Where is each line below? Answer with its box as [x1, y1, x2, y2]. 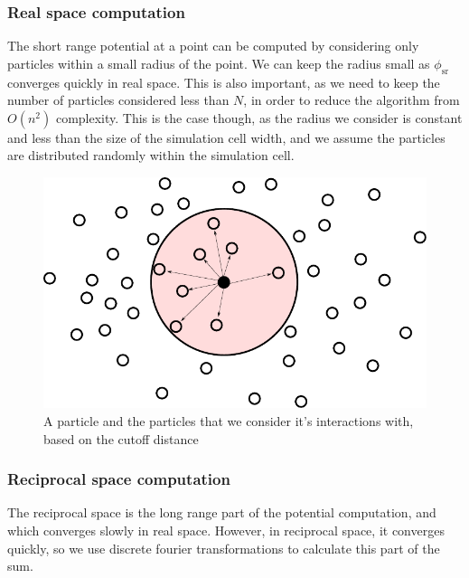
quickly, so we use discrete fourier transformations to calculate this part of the [7, 538, 440, 557]
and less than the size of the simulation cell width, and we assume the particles [7, 128, 446, 147]
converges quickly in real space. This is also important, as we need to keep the [7, 72, 440, 91]
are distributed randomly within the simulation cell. [7, 146, 295, 165]
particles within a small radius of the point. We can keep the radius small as [7, 53, 430, 72]
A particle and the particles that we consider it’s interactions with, [43, 412, 414, 431]
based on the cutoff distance [43, 429, 199, 448]
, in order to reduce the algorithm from [243, 90, 460, 109]
